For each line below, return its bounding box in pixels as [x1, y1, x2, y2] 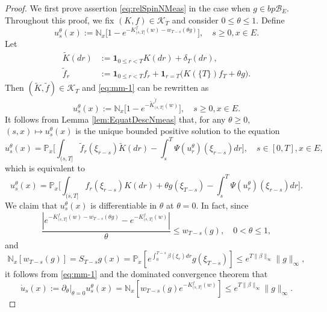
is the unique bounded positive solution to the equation [75, 124, 280, 137]
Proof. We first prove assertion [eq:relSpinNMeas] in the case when [5, 2, 251, 14]
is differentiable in [90, 198, 157, 211]
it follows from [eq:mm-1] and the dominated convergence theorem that [5, 268, 268, 280]
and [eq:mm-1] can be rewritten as [82, 81, 209, 94]
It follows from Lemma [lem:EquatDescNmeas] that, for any [5, 112, 226, 125]
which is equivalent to [5, 162, 86, 174]
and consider [172, 13, 219, 26]
